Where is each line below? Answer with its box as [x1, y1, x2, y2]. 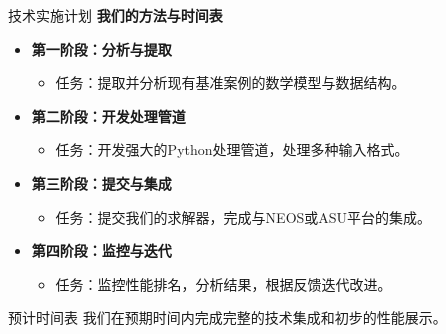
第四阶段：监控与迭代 [31, 240, 172, 261]
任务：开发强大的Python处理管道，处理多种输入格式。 [55, 139, 409, 160]
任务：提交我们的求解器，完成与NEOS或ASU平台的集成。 [55, 206, 432, 227]
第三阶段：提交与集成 [31, 172, 172, 193]
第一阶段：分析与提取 [31, 38, 172, 59]
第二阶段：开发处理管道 [31, 105, 186, 126]
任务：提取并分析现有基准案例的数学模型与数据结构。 [55, 72, 406, 93]
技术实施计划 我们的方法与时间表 [8, 5, 223, 25]
